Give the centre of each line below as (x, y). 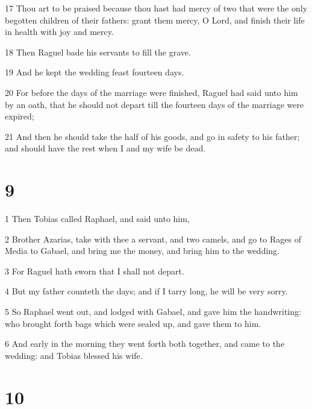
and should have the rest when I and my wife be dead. (105, 148)
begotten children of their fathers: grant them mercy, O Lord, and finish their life (155, 20)
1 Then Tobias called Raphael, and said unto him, (97, 219)
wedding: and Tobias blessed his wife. (74, 355)
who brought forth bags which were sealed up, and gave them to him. (133, 323)
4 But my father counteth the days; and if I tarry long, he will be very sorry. (146, 291)
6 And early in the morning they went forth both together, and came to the (145, 344)
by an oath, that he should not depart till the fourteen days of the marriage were (154, 104)
